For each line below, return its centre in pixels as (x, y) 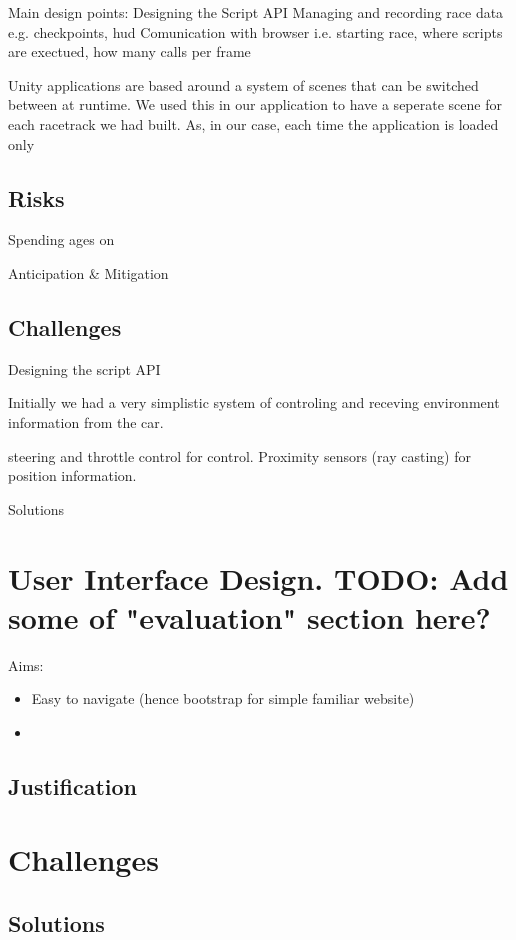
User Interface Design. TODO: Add (258, 577)
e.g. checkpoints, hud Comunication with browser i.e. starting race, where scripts (255, 31)
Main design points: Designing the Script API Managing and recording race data (256, 12)
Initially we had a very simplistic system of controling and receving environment (254, 402)
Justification (72, 785)
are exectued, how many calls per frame (129, 51)
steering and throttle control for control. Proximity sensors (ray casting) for (239, 455)
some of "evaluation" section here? (249, 616)
